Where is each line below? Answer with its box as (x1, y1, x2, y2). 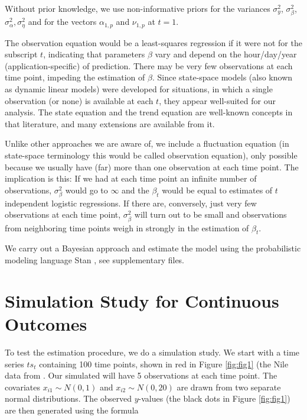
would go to (65, 183, 108, 196)
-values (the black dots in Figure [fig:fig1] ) (138, 392, 290, 405)
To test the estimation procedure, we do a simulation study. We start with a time (5, 345, 300, 358)
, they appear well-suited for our (159, 94, 276, 106)
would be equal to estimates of (162, 183, 273, 196)
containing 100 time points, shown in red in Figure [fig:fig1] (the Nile (39, 357, 289, 370)
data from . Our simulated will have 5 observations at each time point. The (5, 369, 277, 382)
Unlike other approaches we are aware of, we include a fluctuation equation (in (5, 137, 289, 150)
